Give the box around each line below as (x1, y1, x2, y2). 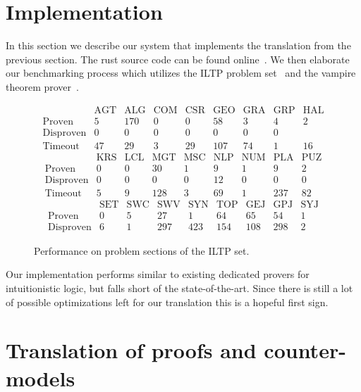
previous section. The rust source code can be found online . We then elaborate (6, 51, 350, 66)
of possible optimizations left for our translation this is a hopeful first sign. (6, 294, 329, 309)
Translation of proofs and (6, 336, 257, 365)
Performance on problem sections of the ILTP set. (34, 243, 250, 258)
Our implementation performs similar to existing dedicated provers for (6, 267, 310, 282)
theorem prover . (6, 79, 79, 94)
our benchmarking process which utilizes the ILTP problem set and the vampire (6, 65, 356, 80)
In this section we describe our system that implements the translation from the (6, 38, 351, 53)
